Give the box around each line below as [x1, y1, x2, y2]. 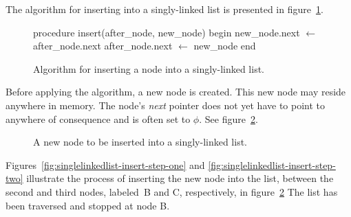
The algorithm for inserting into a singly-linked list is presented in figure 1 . [6, 2, 323, 16]
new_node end [193, 38, 256, 53]
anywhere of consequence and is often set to [6, 111, 191, 126]
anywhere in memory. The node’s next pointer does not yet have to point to [6, 98, 326, 112]
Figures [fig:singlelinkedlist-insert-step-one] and [6, 157, 205, 172]
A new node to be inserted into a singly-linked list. [33, 135, 247, 149]
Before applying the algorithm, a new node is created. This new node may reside [6, 84, 346, 99]
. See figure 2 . [199, 111, 258, 126]
